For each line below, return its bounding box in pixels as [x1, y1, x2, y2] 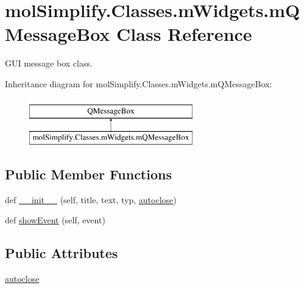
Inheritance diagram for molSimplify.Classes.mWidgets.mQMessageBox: [5, 77, 272, 90]
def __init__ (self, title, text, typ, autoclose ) [5, 193, 177, 206]
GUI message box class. [5, 57, 93, 70]
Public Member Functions [5, 165, 172, 184]
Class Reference [116, 21, 252, 46]
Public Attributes [5, 243, 118, 262]
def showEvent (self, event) [5, 214, 105, 226]
